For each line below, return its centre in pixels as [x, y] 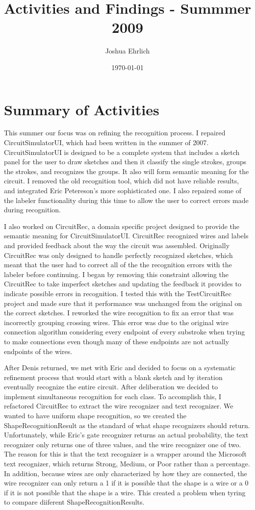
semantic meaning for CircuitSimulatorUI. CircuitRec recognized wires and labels [126, 236]
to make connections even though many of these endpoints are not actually [117, 341]
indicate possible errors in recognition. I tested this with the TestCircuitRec [118, 293]
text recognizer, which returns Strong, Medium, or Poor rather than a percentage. [127, 464]
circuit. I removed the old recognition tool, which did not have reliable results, [122, 181]
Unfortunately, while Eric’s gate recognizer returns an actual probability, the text [126, 435]
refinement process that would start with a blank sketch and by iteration [113, 377]
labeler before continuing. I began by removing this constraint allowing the [116, 274]
